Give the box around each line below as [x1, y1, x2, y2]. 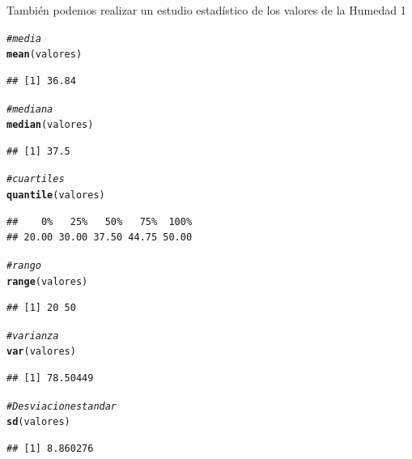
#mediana [6, 103, 53, 115]
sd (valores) [6, 416, 70, 428]
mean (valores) [6, 49, 83, 61]
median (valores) [6, 119, 94, 131]
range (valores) [6, 275, 88, 287]
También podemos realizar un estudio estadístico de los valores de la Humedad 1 [6, 2, 406, 18]
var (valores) [6, 346, 76, 358]
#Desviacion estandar [6, 400, 117, 412]
